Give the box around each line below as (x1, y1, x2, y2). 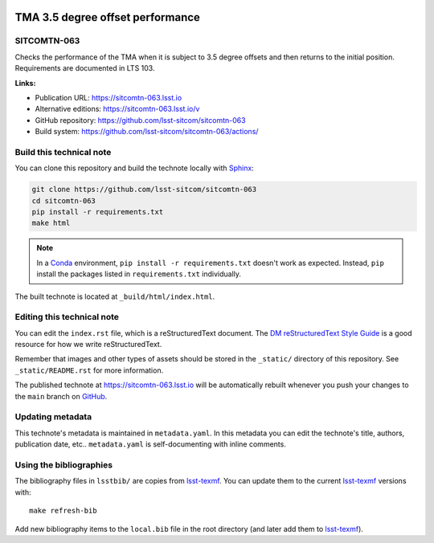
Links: (14, 78, 36, 88)
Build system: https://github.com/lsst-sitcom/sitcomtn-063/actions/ (35, 127, 259, 137)
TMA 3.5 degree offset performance (14, 10, 201, 24)
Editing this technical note (14, 312, 120, 323)
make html (31, 218, 71, 228)
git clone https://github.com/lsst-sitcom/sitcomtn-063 (31, 185, 257, 194)
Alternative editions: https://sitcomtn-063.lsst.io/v (35, 104, 200, 114)
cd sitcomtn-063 (31, 196, 96, 205)
